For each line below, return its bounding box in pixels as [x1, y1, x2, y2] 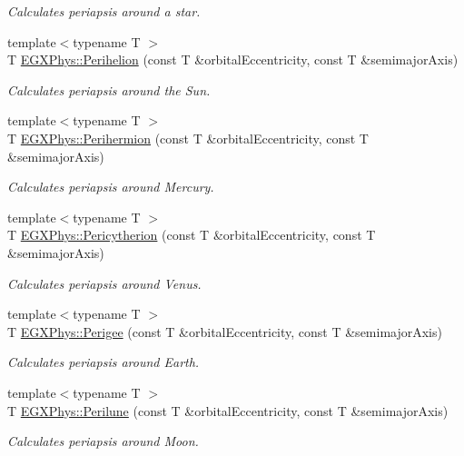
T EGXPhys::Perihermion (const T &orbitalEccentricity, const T [7, 128, 369, 147]
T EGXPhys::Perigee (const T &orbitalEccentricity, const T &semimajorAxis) [7, 322, 442, 341]
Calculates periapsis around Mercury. [7, 177, 214, 196]
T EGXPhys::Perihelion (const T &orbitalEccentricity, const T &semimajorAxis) [7, 50, 459, 69]
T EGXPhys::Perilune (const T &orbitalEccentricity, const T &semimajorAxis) [7, 401, 449, 420]
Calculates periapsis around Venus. [7, 273, 202, 292]
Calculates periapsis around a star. [7, 2, 201, 20]
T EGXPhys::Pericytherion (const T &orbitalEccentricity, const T [7, 225, 376, 244]
